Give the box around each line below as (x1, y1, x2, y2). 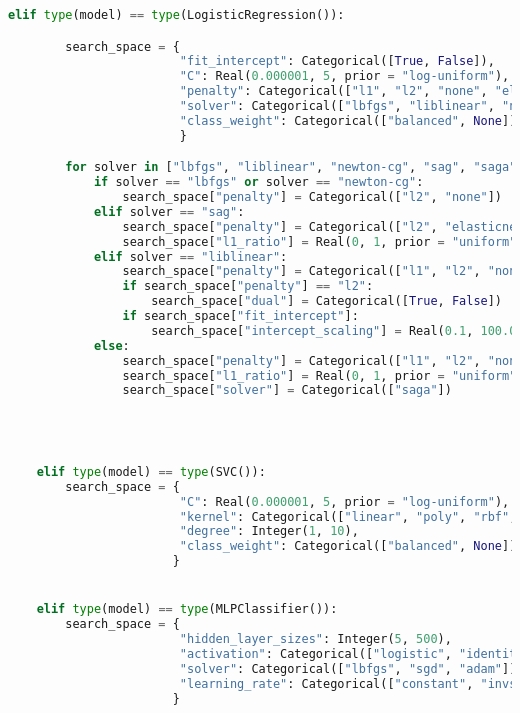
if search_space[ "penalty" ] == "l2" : (122, 279, 374, 294)
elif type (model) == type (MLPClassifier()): (36, 602, 338, 617)
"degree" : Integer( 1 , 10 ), (179, 524, 359, 539)
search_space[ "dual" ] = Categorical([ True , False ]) (151, 294, 503, 309)
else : (93, 338, 130, 353)
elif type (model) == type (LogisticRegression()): (8, 8, 345, 22)
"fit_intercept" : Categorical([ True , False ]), (179, 54, 495, 69)
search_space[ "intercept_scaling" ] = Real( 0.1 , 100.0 (151, 323, 517, 338)
